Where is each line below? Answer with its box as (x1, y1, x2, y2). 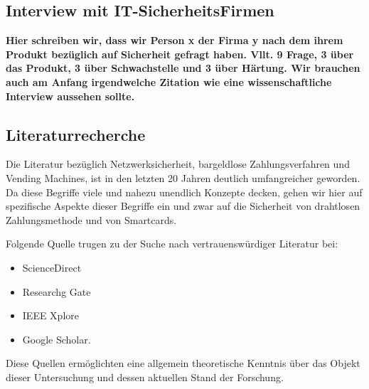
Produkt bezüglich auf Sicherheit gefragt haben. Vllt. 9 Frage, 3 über (6, 46, 354, 61)
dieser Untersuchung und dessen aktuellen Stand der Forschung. (6, 369, 284, 384)
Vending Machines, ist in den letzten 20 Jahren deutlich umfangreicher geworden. (6, 170, 360, 185)
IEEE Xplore (22, 308, 79, 323)
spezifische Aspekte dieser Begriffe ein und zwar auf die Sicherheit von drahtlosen (6, 198, 360, 213)
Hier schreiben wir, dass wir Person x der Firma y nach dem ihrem (6, 33, 343, 48)
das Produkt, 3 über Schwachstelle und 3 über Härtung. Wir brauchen (6, 60, 360, 75)
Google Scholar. (22, 331, 91, 346)
